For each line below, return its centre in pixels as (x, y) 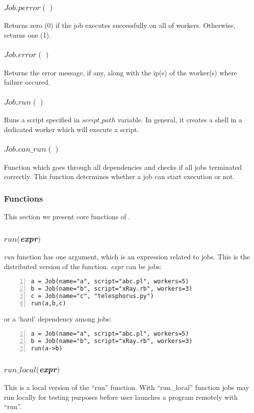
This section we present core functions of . (67, 217)
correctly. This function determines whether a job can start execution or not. (119, 176)
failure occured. (27, 82)
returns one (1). (27, 34)
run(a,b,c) (49, 303)
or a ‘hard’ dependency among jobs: (58, 318)
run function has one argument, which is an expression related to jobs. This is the (127, 257)
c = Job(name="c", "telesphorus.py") (92, 296)
